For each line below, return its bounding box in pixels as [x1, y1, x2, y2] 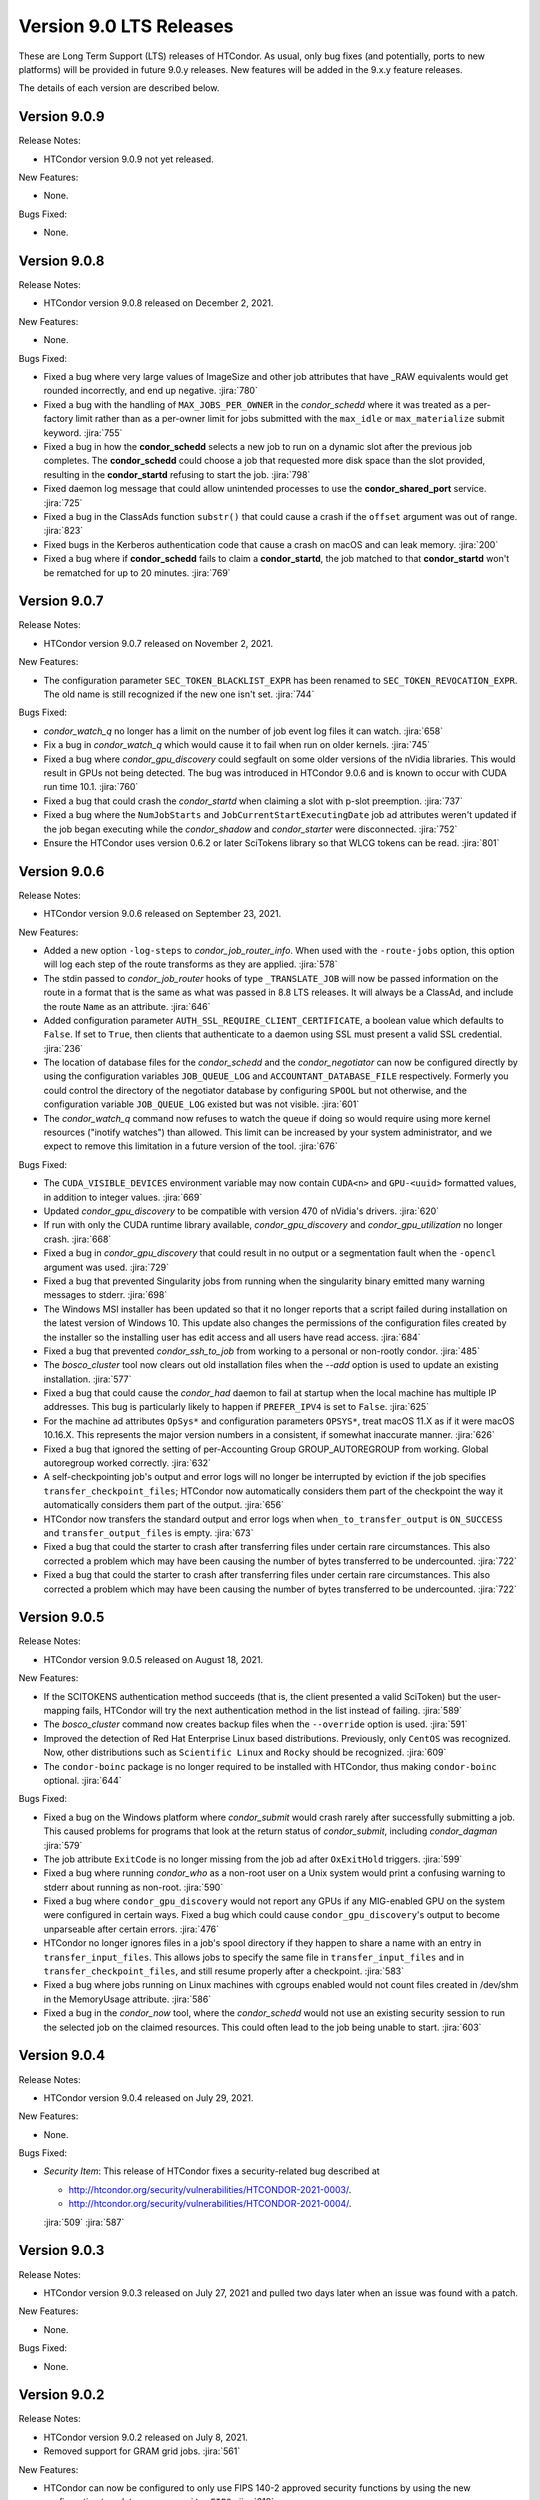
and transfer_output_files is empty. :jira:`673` [43, 1526, 254, 1539]
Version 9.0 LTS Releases [18, 15, 234, 37]
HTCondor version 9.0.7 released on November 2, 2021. [43, 637, 274, 649]
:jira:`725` [43, 496, 83, 509]
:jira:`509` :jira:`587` [43, 2216, 125, 2228]
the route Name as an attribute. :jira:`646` [43, 1000, 211, 1012]
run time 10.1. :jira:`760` [43, 781, 139, 793]
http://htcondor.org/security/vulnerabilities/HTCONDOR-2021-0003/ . [68, 2183, 352, 2195]
